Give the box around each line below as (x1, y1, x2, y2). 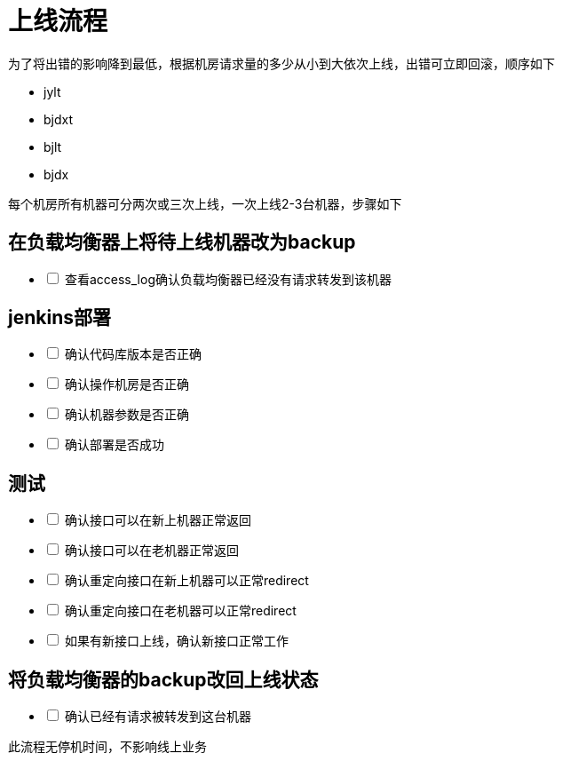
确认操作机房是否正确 (64, 377, 189, 392)
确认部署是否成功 (64, 437, 164, 453)
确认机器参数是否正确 (64, 407, 189, 423)
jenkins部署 (8, 306, 111, 329)
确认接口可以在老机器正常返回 (64, 543, 239, 559)
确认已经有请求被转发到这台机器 (64, 709, 251, 725)
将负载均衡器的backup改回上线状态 (8, 668, 319, 691)
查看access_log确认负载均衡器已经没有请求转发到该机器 (64, 271, 392, 287)
